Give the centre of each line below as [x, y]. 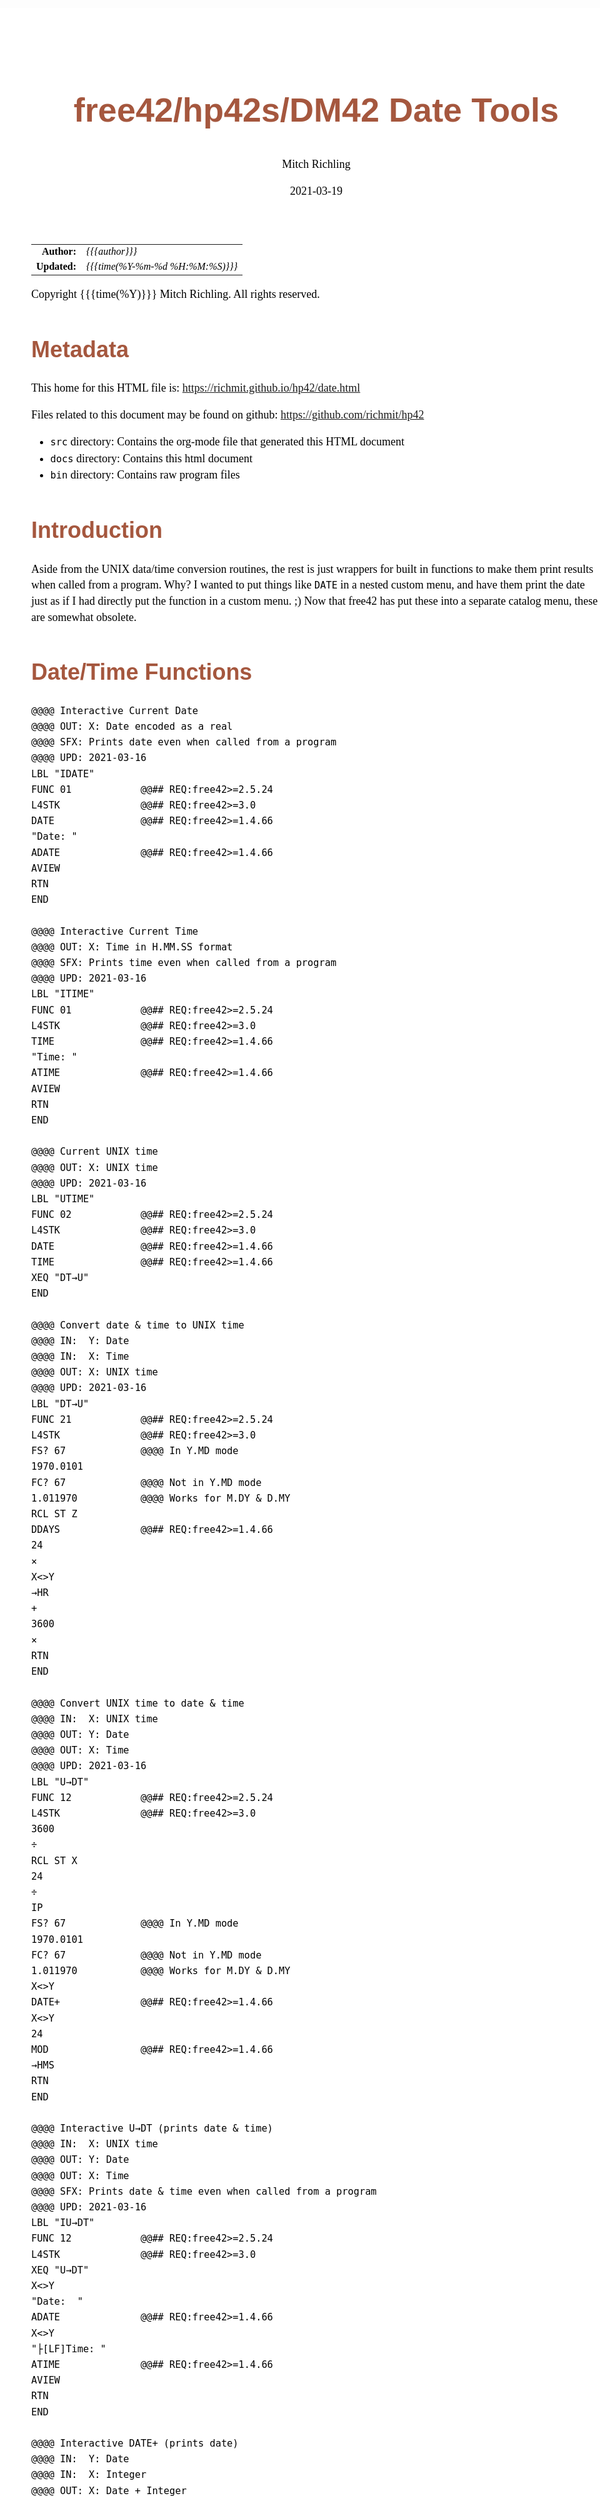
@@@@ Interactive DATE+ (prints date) [135, 2443]
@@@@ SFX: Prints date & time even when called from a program [204, 2191]
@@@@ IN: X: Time [80, 1357]
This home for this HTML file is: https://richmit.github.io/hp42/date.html [196, 388]
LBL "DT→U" [60, 1403]
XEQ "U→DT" [60, 2270]
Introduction [97, 530]
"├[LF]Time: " [69, 2348]
